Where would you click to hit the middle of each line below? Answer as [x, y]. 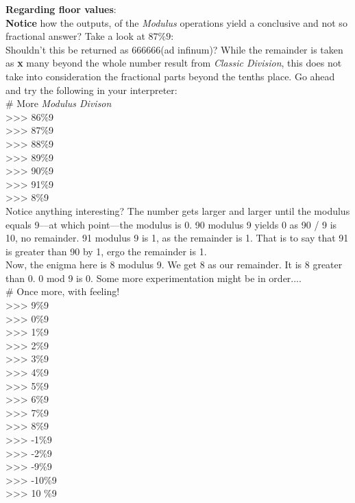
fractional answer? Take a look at [75, 36]
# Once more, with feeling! [63, 291]
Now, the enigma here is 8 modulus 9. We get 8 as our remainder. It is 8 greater [174, 265]
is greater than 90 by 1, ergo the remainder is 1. [106, 251]
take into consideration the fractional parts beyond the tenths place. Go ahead [170, 76]
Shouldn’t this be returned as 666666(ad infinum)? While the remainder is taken [174, 49]
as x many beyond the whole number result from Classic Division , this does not [174, 63]
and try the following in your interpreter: [91, 90]
